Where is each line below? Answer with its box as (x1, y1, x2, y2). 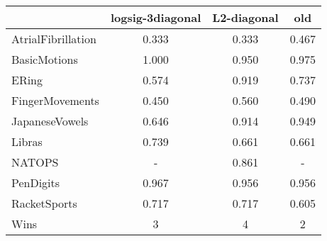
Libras (11, 133, 43, 150)
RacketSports (11, 195, 77, 211)
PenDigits (11, 174, 60, 191)
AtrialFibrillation (11, 30, 96, 47)
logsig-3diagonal (110, 9, 201, 26)
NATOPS (11, 154, 59, 170)
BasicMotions (11, 51, 78, 67)
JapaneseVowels (11, 113, 89, 129)
